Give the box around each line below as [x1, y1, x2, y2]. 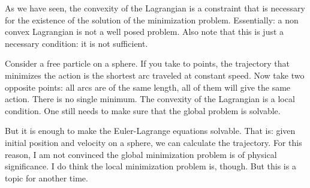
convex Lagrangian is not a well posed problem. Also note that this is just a [5, 25, 284, 38]
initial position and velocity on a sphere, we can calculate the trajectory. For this [5, 136, 302, 148]
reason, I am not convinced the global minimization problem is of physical [5, 148, 277, 160]
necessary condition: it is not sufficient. [5, 37, 148, 49]
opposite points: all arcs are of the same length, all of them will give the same [5, 80, 291, 93]
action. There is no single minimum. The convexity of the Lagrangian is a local [5, 92, 295, 105]
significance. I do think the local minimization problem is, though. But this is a [5, 160, 296, 172]
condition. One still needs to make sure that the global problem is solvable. [5, 104, 281, 117]
